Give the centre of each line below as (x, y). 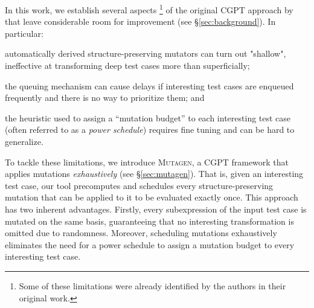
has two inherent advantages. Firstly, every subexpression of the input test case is (156, 209)
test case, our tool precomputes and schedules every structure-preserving (139, 185)
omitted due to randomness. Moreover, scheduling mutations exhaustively (141, 233)
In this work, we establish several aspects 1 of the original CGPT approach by (149, 9)
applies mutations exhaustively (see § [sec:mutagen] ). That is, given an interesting (154, 174)
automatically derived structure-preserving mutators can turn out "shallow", (146, 53)
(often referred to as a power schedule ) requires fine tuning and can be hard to (150, 130)
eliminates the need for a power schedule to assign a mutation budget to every (150, 244)
